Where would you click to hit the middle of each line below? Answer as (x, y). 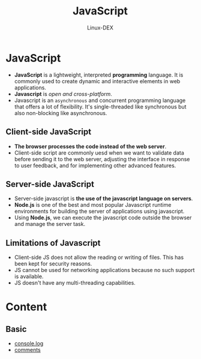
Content (26, 307)
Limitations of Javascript (53, 243)
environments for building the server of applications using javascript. (99, 212)
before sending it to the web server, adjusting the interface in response (102, 159)
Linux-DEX (100, 28)
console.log (29, 343)
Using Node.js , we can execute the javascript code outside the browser (103, 218)
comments (27, 350)
